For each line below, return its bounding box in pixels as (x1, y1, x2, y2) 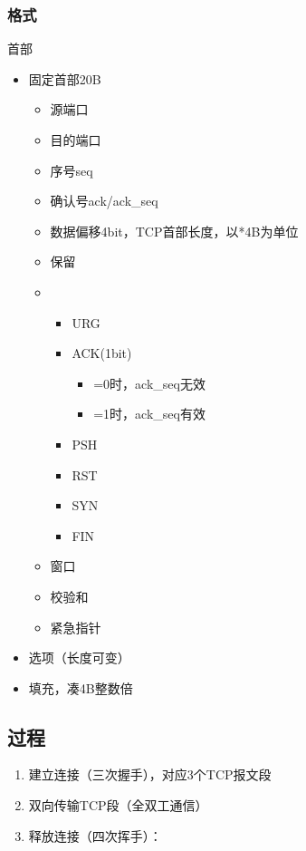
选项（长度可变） (28, 648, 130, 667)
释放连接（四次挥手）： (28, 826, 162, 845)
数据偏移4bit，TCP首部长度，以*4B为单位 (50, 221, 299, 240)
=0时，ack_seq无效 (93, 373, 206, 392)
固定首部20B (28, 69, 101, 88)
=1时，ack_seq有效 (93, 404, 206, 423)
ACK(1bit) (72, 343, 132, 363)
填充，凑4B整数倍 (28, 678, 133, 697)
